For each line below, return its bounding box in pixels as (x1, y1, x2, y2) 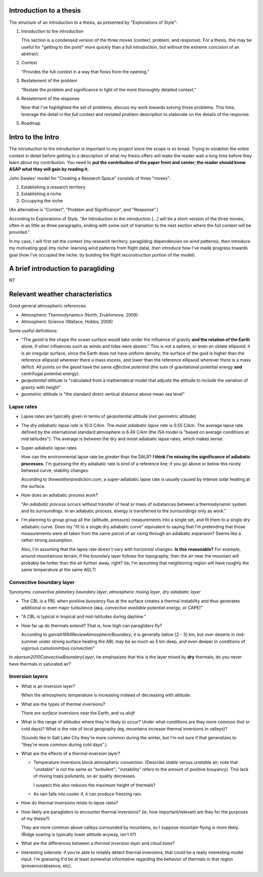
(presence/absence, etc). (21, 863, 72, 869)
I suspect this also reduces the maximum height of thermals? (33, 782, 156, 788)
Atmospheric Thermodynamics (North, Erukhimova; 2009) (21, 312, 138, 317)
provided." (9, 229, 30, 235)
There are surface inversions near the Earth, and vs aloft (21, 710, 135, 716)
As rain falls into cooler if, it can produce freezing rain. (33, 791, 142, 797)
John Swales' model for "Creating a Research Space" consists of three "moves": (9, 175, 171, 181)
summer (21, 638, 38, 644)
